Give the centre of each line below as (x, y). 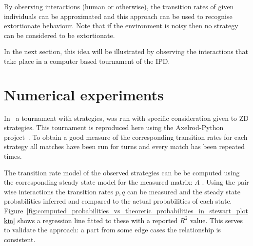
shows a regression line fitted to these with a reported (97, 220)
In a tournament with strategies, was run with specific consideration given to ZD (126, 118)
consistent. (20, 239)
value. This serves (216, 220)
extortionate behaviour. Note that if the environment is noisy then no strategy (121, 26)
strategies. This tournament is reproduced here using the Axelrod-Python (114, 127)
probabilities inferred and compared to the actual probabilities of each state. (118, 201)
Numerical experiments (84, 94)
